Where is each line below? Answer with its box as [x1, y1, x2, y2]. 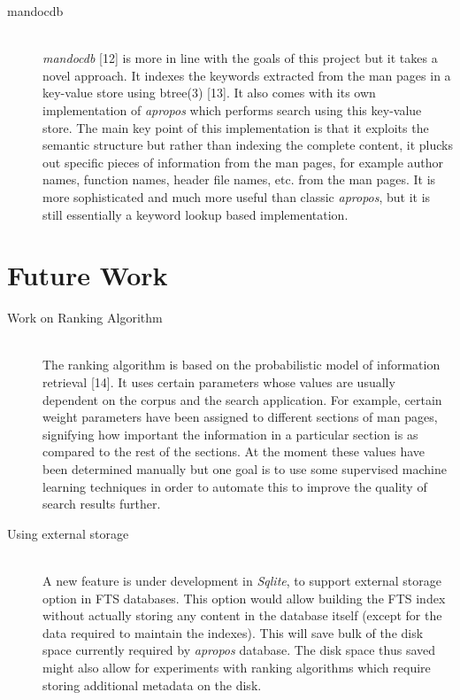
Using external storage [7, 524, 129, 542]
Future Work [7, 257, 168, 293]
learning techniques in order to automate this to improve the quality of [42, 477, 427, 495]
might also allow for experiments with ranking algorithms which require [42, 657, 431, 676]
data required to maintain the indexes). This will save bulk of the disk [42, 623, 424, 642]
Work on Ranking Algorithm [7, 308, 163, 327]
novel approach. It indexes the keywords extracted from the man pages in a [42, 66, 451, 84]
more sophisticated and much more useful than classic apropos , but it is [42, 187, 431, 206]
